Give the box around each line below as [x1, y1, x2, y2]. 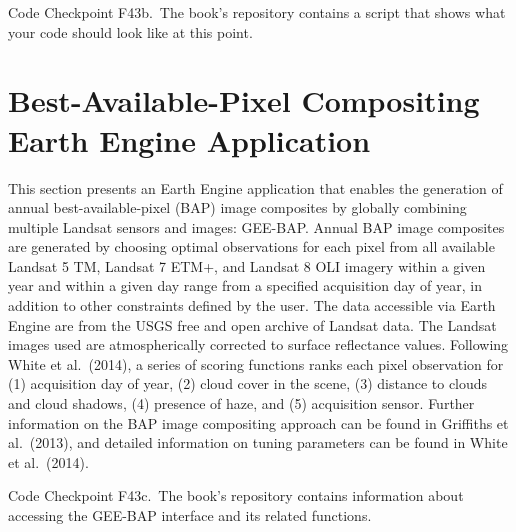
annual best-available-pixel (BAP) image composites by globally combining [8, 197, 467, 218]
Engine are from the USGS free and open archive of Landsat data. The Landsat [8, 314, 497, 335]
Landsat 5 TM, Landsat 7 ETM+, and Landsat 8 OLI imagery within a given [8, 255, 486, 276]
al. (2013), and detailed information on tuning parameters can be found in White [8, 432, 508, 453]
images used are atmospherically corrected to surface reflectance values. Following [8, 334, 509, 355]
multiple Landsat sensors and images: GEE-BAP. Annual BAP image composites [8, 216, 505, 237]
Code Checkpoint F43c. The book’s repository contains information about [8, 485, 464, 506]
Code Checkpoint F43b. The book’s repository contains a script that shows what [8, 2, 506, 22]
